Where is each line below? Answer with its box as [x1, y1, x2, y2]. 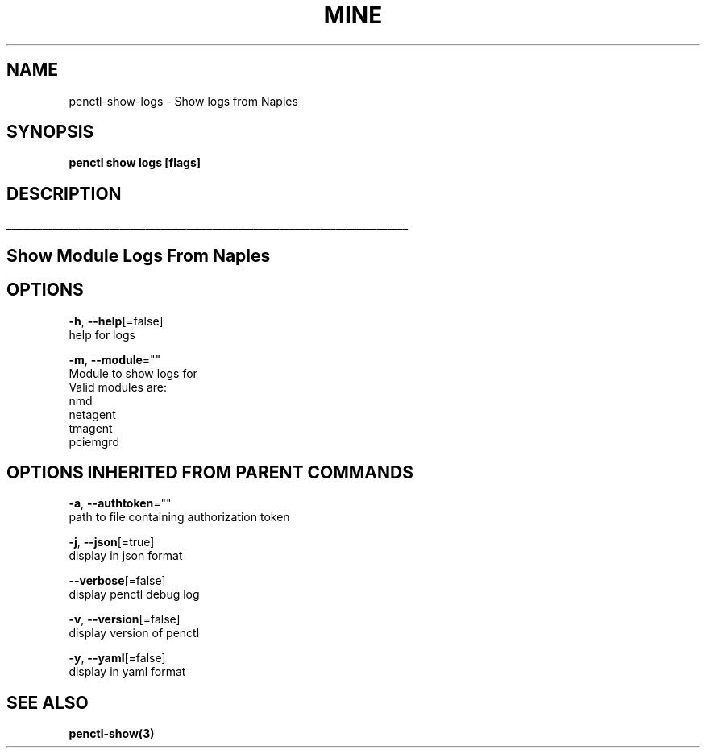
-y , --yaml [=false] [69, 651, 166, 665]
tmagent [69, 420, 113, 435]
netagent [69, 407, 116, 421]
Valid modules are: [69, 379, 167, 394]
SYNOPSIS [6, 122, 94, 143]
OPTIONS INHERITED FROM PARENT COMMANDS [6, 462, 413, 483]
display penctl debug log [69, 587, 200, 602]
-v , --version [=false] [69, 612, 181, 627]
